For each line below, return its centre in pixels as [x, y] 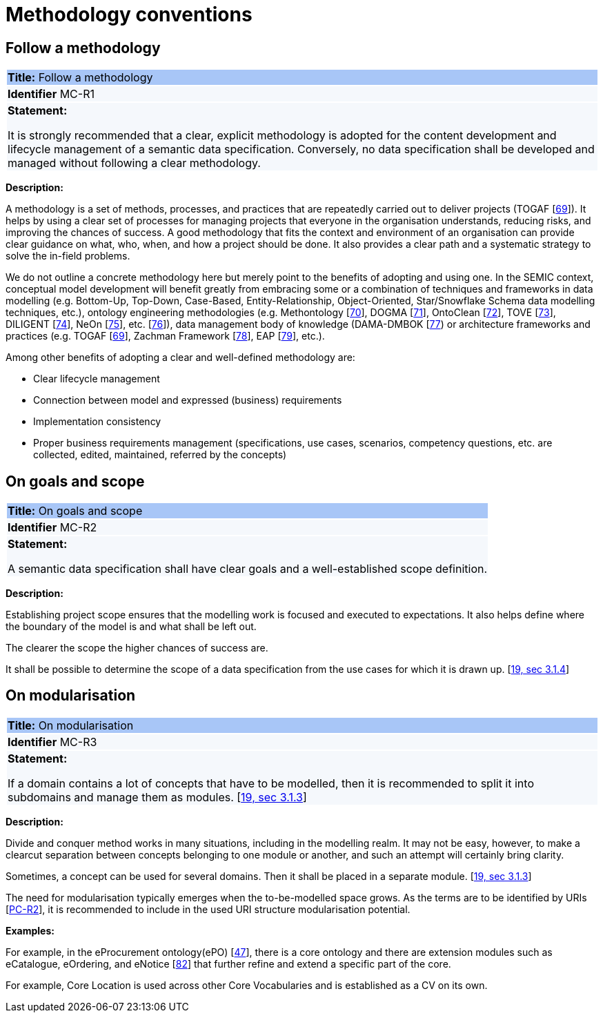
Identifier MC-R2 [52, 528]
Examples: [30, 930]
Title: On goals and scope [75, 511]
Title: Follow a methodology [80, 78]
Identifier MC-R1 [51, 94]
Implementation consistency [97, 422]
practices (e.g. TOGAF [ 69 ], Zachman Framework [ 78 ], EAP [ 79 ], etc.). [165, 336]
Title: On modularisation [71, 725]
